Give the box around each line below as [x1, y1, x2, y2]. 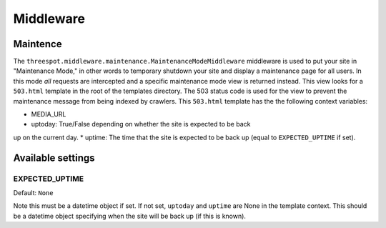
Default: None [13, 188, 54, 197]
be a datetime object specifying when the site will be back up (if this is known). [13, 212, 247, 220]
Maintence [13, 38, 62, 50]
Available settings [13, 152, 96, 164]
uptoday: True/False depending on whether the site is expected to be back [31, 120, 251, 129]
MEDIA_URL [31, 110, 66, 119]
